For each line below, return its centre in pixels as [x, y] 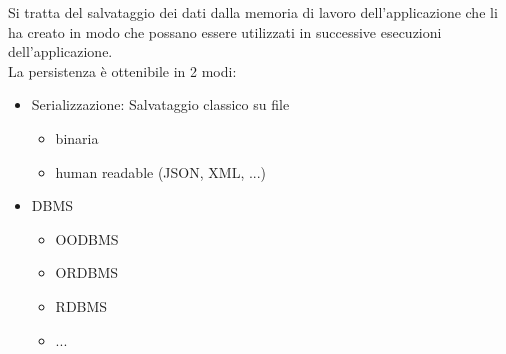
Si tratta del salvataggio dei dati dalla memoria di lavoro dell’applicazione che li [253, 12]
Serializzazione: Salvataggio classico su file [160, 104]
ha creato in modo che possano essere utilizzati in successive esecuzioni [225, 31]
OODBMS [87, 238]
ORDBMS [87, 272]
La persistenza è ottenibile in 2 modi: [122, 70]
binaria [77, 137]
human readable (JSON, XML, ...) [161, 171]
